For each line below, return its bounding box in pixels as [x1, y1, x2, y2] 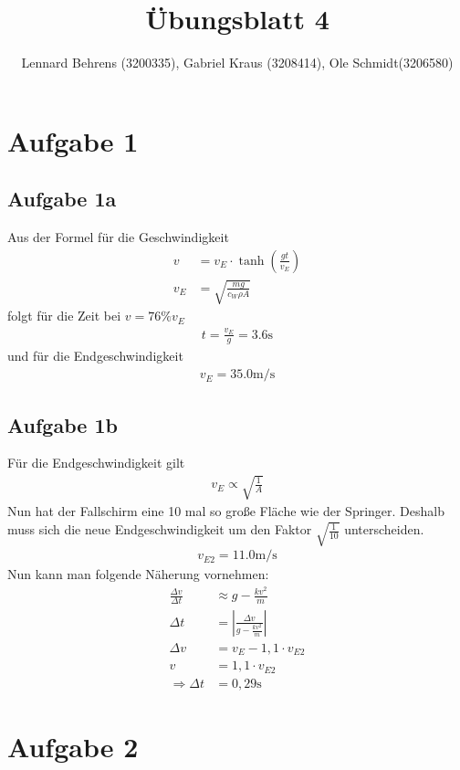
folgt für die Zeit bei [7, 306, 121, 325]
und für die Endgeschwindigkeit [7, 346, 183, 365]
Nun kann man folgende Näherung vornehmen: [7, 564, 269, 584]
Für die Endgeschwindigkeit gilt [7, 453, 185, 472]
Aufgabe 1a [7, 185, 117, 213]
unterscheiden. [344, 520, 424, 539]
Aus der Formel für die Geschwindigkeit [7, 227, 229, 247]
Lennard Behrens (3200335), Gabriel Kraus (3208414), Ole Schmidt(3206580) [21, 53, 454, 72]
